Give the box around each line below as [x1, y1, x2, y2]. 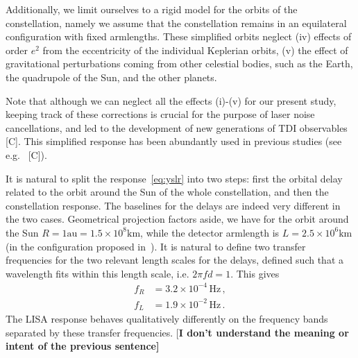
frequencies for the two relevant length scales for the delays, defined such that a [6, 253, 344, 267]
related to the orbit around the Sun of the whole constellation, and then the [6, 185, 329, 199]
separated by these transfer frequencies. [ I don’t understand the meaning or [6, 325, 349, 339]
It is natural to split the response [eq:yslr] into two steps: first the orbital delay [6, 171, 343, 185]
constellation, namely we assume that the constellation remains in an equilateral [6, 15, 347, 30]
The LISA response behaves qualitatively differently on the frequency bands [6, 312, 328, 326]
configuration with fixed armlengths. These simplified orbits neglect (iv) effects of [6, 29, 352, 44]
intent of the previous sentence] [6, 339, 160, 353]
